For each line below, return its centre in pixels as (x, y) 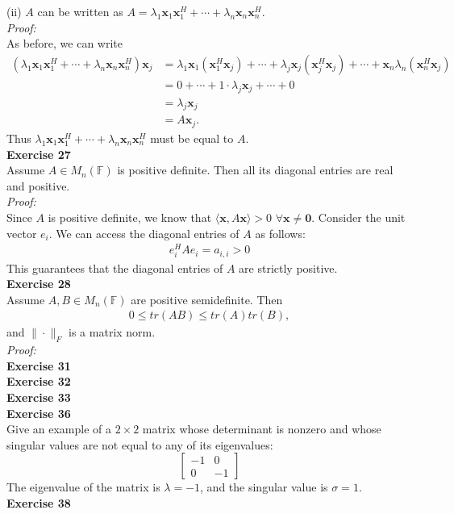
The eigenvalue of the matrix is (83, 487)
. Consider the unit (358, 217)
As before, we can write (65, 43)
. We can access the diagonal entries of (144, 233)
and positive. (38, 185)
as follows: (280, 233)
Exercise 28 (39, 284)
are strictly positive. (288, 267)
